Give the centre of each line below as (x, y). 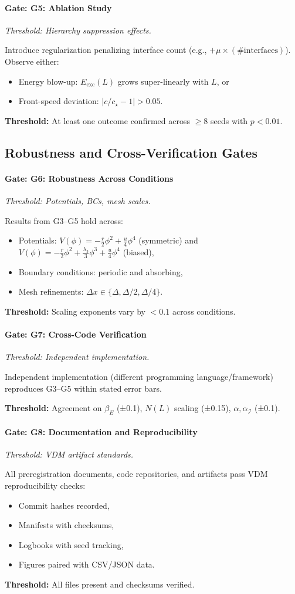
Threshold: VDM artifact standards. (69, 454)
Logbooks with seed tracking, (71, 544)
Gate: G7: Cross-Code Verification (76, 334)
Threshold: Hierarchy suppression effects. (78, 30)
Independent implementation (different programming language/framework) (139, 376)
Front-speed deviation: (59, 101)
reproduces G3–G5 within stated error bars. (83, 388)
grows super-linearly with (163, 81)
